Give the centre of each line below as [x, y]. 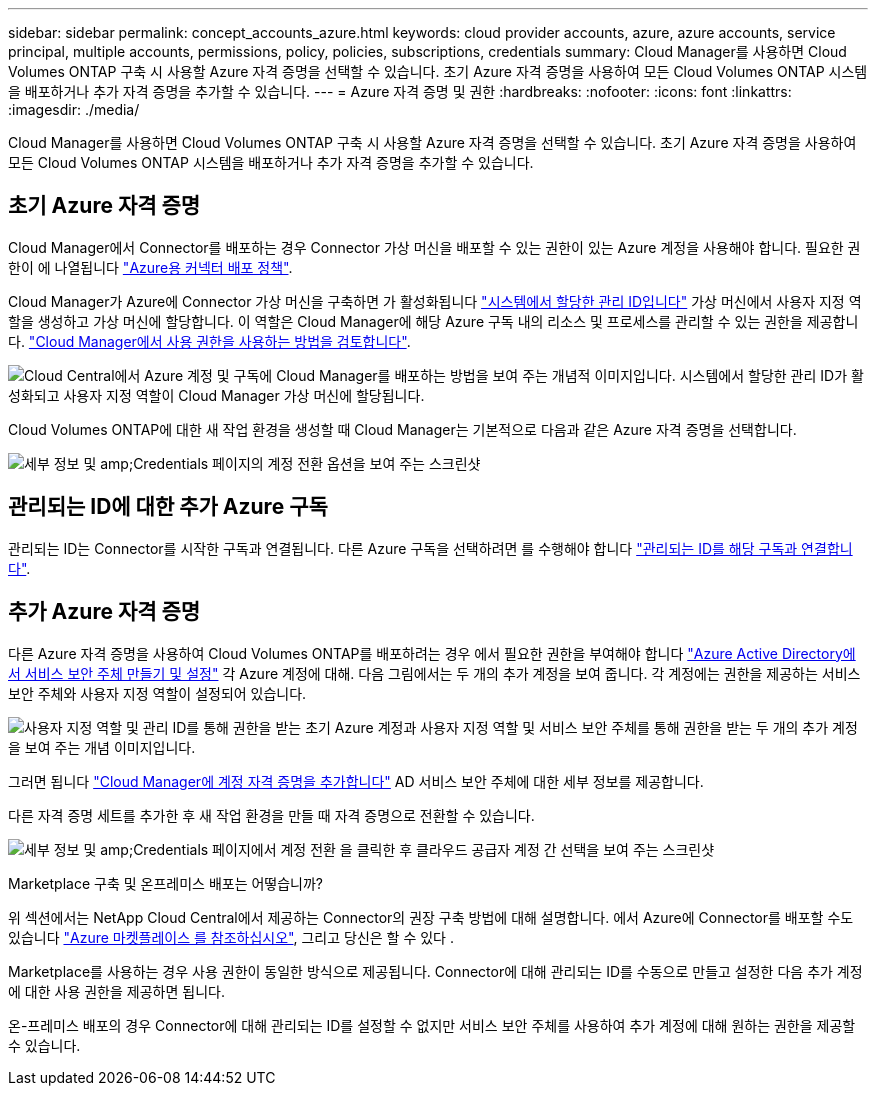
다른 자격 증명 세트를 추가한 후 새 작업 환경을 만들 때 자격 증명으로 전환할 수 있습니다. [271, 815]
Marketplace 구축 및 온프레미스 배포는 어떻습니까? [166, 883]
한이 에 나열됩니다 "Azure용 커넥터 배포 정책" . [150, 267]
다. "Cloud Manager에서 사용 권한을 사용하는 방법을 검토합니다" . [209, 341]
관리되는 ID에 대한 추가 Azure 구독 [168, 507]
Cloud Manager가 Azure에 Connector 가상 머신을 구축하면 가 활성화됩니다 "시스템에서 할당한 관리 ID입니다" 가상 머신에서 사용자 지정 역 [435, 301]
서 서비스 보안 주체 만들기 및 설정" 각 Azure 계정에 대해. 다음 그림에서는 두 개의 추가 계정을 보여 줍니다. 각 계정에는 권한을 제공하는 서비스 [434, 673]
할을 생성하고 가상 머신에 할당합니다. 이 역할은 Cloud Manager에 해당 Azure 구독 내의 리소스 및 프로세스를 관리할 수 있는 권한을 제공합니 [433, 321]
